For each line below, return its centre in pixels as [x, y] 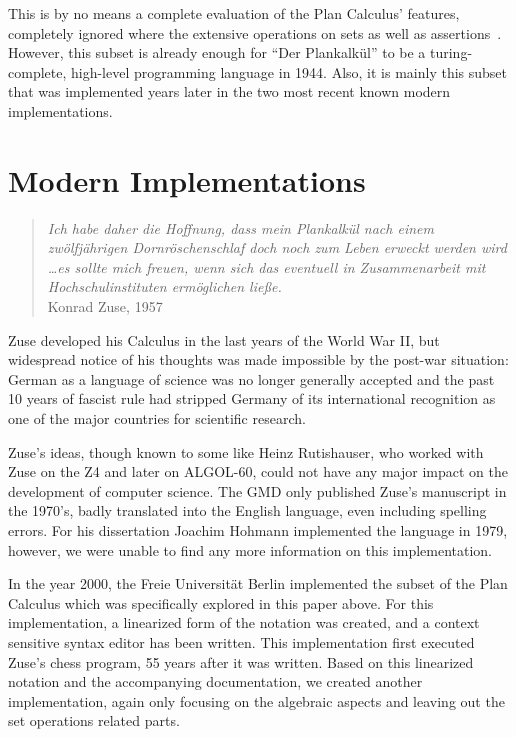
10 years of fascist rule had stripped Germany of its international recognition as [252, 398]
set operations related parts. [94, 720]
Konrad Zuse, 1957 [105, 306]
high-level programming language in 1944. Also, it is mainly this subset [289, 71]
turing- [451, 52]
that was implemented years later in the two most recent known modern [229, 91]
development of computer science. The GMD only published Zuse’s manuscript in [257, 490]
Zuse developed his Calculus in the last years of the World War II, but [224, 339]
